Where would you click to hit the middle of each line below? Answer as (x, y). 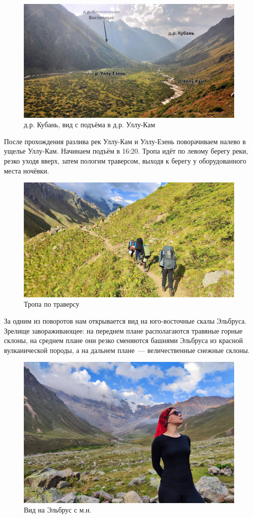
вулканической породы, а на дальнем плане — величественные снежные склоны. (127, 350)
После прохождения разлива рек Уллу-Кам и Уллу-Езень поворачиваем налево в (125, 141)
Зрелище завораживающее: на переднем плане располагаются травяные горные (123, 330)
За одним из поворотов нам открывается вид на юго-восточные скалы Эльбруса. (125, 320)
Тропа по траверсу (52, 304)
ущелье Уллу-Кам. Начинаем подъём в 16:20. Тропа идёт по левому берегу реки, (126, 151)
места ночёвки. (27, 170)
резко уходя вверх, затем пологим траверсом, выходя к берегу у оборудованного (125, 160)
